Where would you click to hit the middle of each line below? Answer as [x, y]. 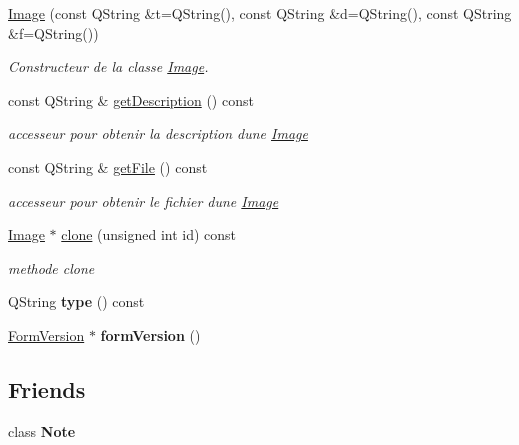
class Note [42, 430]
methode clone [51, 267]
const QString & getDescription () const [131, 99]
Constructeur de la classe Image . [108, 66]
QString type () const [76, 301]
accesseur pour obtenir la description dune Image [158, 133]
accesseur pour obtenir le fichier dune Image [143, 200]
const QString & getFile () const [108, 166]
